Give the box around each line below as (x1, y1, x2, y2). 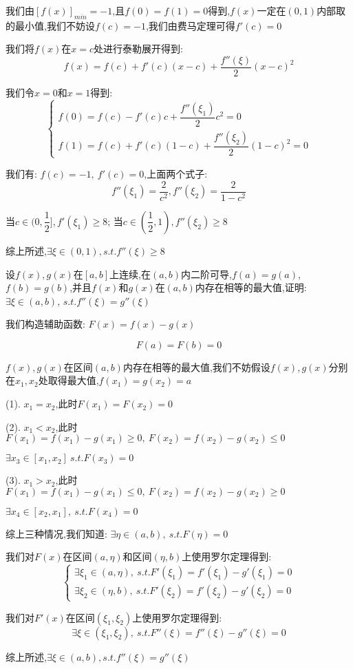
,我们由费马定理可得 (145, 18, 235, 32)
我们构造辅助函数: (6, 317, 85, 331)
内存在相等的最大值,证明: (195, 280, 307, 295)
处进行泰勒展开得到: (94, 41, 183, 56)
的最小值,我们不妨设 (6, 18, 95, 32)
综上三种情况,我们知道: (6, 526, 107, 540)
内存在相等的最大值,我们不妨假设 (122, 359, 270, 374)
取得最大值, (47, 373, 99, 387)
